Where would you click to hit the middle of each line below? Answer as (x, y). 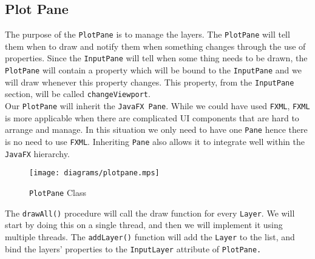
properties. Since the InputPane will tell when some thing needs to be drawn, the (156, 58)
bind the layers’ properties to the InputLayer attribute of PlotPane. (133, 248)
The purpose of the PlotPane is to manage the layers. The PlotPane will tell (147, 34)
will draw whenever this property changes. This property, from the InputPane (150, 82)
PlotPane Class (58, 192)
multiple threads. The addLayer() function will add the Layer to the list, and (150, 236)
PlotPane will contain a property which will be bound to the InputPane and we (153, 70)
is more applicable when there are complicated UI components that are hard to (152, 117)
